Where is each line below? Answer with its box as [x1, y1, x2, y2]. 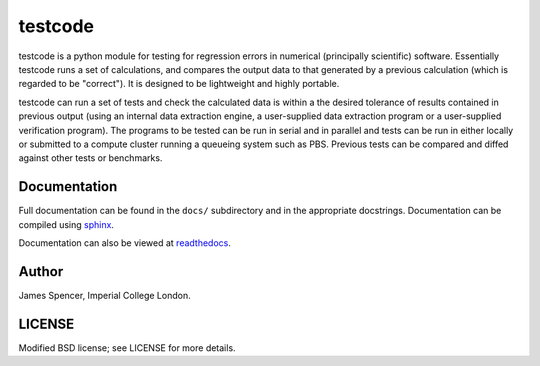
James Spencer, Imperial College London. [18, 289, 191, 301]
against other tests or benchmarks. [18, 152, 163, 164]
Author [18, 263, 64, 280]
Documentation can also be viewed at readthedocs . [18, 236, 232, 249]
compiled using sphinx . [18, 218, 115, 230]
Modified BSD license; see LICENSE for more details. [18, 341, 236, 354]
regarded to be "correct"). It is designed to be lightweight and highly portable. [18, 78, 340, 90]
